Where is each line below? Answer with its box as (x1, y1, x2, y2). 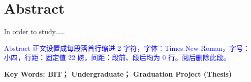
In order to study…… (4, 26, 65, 37)
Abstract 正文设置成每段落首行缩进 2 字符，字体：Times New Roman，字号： (4, 42, 250, 53)
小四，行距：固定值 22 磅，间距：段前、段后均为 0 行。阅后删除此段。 (4, 52, 230, 62)
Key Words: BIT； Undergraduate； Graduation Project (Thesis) (4, 68, 232, 79)
